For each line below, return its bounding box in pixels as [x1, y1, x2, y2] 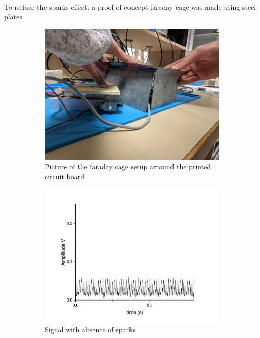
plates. [4, 11, 24, 22]
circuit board [45, 171, 85, 181]
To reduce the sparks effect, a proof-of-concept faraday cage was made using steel [4, 1, 256, 12]
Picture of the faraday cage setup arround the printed [45, 161, 211, 172]
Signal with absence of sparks [45, 324, 136, 334]
